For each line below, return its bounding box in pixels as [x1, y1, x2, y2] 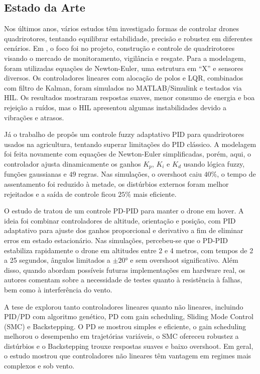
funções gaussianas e [4, 169, 67, 179]
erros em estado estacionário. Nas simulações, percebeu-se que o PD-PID [4, 235, 228, 245]
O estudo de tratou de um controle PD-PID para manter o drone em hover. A [4, 205, 244, 216]
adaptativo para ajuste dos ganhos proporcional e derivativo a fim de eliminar [4, 225, 243, 236]
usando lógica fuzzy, [183, 158, 245, 169]
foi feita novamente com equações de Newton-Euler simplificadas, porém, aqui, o [4, 148, 251, 159]
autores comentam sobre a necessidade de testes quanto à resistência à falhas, [4, 274, 242, 285]
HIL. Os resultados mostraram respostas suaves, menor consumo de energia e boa [4, 92, 255, 103]
